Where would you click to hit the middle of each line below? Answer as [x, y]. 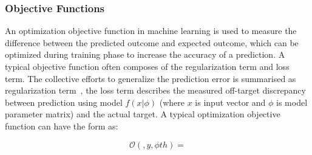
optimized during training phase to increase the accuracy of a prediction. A [145, 54]
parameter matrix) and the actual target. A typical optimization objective [143, 114]
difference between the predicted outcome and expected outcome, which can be [152, 42]
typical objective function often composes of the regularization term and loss [147, 66]
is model [292, 102]
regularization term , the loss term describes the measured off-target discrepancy [155, 90]
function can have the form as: [62, 126]
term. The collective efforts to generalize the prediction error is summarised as [151, 78]
